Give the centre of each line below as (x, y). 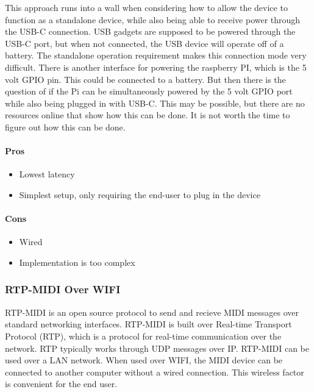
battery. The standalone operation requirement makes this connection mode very (156, 55)
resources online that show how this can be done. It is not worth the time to (148, 115)
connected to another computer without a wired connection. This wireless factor (155, 372)
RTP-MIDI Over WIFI (63, 289)
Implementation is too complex (77, 262)
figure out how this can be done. (65, 127)
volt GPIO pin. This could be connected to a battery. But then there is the (145, 79)
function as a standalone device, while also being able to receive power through (153, 19)
